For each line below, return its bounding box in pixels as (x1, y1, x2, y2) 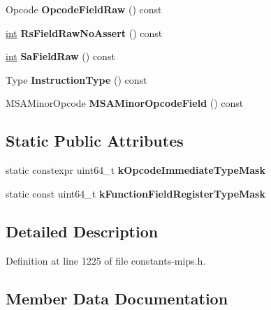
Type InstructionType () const (6, 72, 147, 87)
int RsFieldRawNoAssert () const (6, 25, 163, 40)
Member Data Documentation (6, 287, 228, 309)
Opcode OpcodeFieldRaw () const (6, 2, 162, 16)
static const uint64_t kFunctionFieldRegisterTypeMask (6, 186, 265, 200)
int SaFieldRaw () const (6, 49, 115, 64)
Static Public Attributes (6, 130, 184, 152)
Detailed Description (6, 220, 159, 242)
